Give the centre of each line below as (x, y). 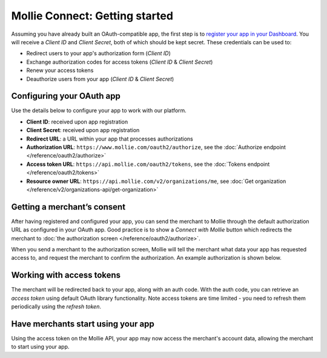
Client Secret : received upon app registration (83, 130)
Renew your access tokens (60, 70)
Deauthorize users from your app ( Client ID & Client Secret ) (100, 79)
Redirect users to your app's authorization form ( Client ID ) (98, 53)
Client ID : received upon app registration (77, 122)
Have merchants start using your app (83, 324)
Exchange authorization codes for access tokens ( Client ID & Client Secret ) (120, 62)
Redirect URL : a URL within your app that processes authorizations (110, 139)
